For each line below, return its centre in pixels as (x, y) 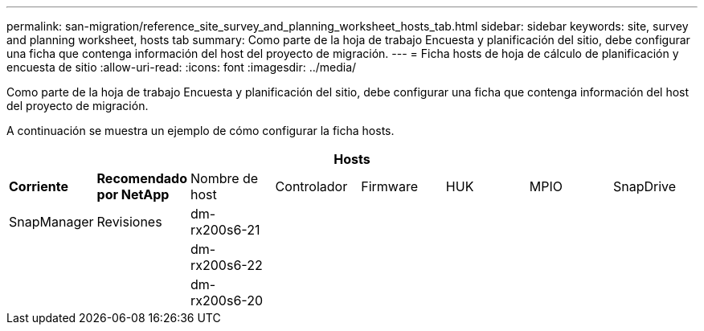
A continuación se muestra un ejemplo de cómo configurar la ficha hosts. (201, 131)
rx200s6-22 (226, 265)
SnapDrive (645, 186)
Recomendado (142, 178)
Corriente (39, 186)
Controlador (311, 186)
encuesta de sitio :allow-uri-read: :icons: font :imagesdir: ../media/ (182, 67)
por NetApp (133, 194)
